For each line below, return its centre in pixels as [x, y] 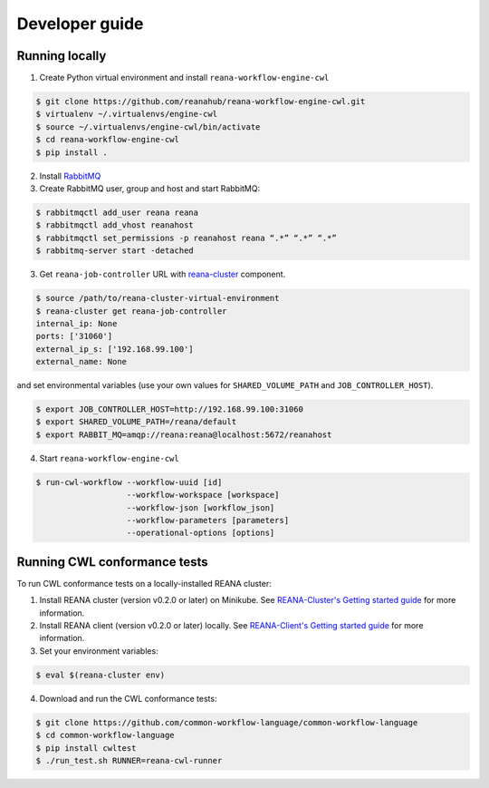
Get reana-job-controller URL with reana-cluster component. [163, 274]
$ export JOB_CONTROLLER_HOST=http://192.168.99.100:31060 [169, 409]
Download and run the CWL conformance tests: [128, 698]
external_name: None [81, 362]
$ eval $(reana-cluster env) [101, 675]
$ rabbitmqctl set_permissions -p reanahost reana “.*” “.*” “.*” [186, 238]
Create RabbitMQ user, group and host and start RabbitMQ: [150, 188]
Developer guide [80, 24]
